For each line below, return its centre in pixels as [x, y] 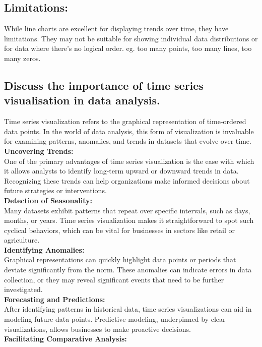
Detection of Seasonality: [48, 200]
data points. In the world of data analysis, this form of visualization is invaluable [129, 131]
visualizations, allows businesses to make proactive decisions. [97, 329]
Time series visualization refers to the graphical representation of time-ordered [125, 121]
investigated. [23, 289]
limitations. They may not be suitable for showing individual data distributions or [131, 38]
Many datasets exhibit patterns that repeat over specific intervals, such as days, [127, 210]
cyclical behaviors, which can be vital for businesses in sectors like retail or [120, 230]
